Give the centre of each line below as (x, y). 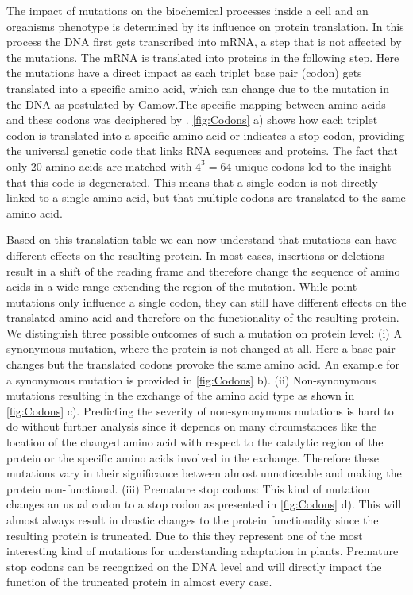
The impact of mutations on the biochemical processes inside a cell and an (187, 10)
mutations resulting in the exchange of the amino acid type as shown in (181, 395)
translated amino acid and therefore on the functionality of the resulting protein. (203, 317)
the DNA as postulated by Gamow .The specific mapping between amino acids (196, 104)
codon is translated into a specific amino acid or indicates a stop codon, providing (206, 135)
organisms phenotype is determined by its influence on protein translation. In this (205, 26)
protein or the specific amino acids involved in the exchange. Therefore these (193, 457)
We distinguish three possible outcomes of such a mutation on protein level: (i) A (204, 332)
